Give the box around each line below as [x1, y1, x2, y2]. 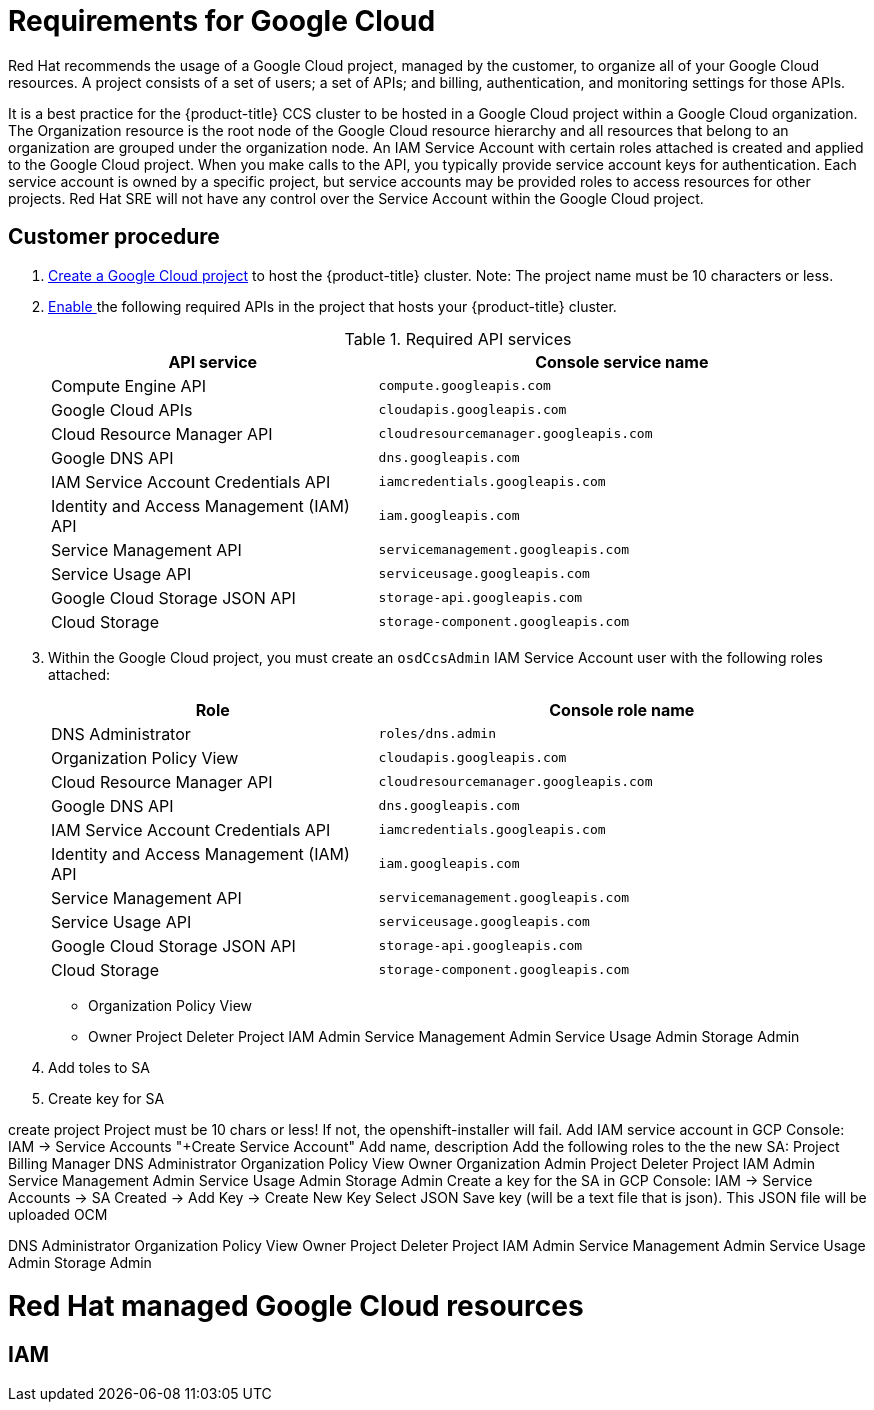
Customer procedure [8, 224, 220, 250]
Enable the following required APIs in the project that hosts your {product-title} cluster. [48, 297, 617, 315]
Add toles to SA [48, 1058, 150, 1076]
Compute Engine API [51, 375, 207, 396]
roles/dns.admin [378, 726, 496, 742]
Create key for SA [48, 1089, 165, 1107]
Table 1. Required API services [344, 328, 572, 349]
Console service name [535, 351, 709, 372]
